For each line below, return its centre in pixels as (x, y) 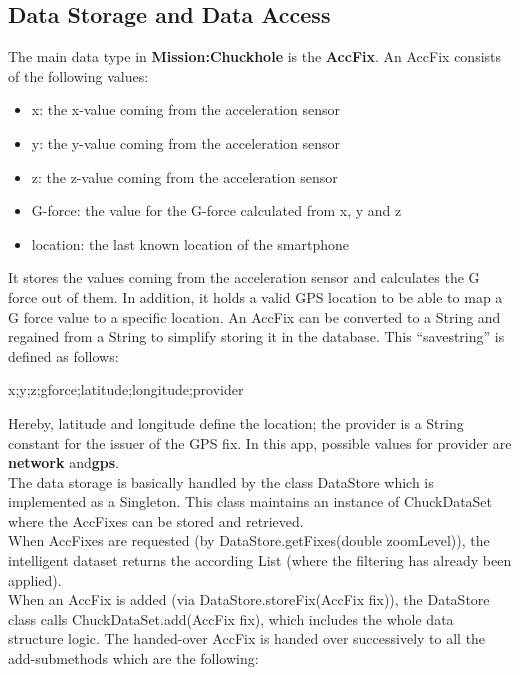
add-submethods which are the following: (133, 658)
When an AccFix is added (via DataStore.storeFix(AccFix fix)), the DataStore (249, 599)
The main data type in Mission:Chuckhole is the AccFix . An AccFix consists (255, 56)
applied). (35, 579)
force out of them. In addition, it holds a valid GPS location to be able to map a (255, 296)
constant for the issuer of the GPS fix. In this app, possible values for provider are (260, 442)
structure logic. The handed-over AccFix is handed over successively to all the (247, 638)
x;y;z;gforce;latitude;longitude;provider (126, 389)
